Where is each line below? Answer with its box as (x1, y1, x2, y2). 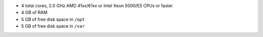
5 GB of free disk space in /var (21, 23, 85, 29)
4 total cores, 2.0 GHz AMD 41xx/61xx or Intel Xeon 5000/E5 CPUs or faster (21, 3, 173, 8)
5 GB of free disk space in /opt (21, 16, 85, 22)
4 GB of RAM (21, 10, 48, 16)
